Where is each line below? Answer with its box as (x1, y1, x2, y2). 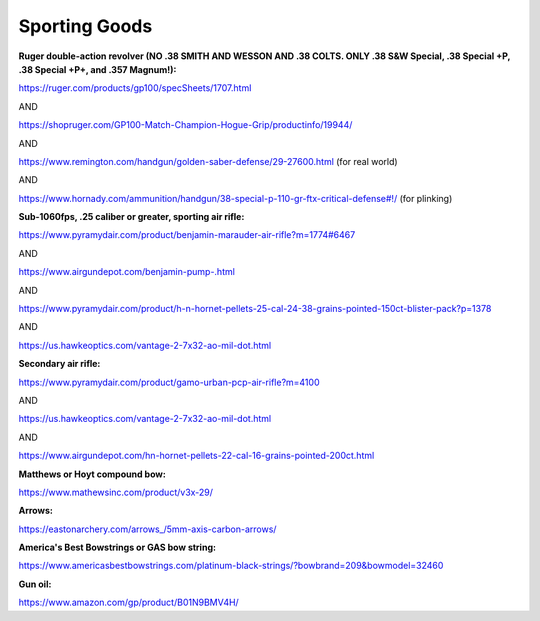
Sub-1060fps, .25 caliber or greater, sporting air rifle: (18, 211, 245, 223)
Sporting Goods (18, 15, 153, 37)
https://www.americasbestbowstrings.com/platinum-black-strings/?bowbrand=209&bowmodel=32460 (18, 560, 444, 572)
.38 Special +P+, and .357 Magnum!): (18, 63, 177, 75)
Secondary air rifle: (18, 358, 101, 370)
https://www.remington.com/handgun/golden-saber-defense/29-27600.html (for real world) (18, 155, 399, 167)
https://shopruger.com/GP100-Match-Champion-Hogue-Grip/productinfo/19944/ (18, 119, 353, 131)
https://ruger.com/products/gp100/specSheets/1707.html (18, 82, 252, 94)
